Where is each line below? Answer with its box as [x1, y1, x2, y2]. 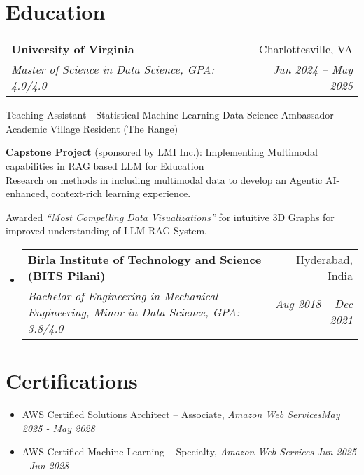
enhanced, [6, 186, 48, 201]
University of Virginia [11, 41, 134, 58]
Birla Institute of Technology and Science [27, 250, 262, 267]
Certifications [6, 366, 138, 395]
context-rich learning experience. [51, 186, 191, 201]
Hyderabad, [296, 250, 353, 267]
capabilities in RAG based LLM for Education [6, 158, 204, 173]
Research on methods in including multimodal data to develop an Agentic [6, 172, 323, 187]
